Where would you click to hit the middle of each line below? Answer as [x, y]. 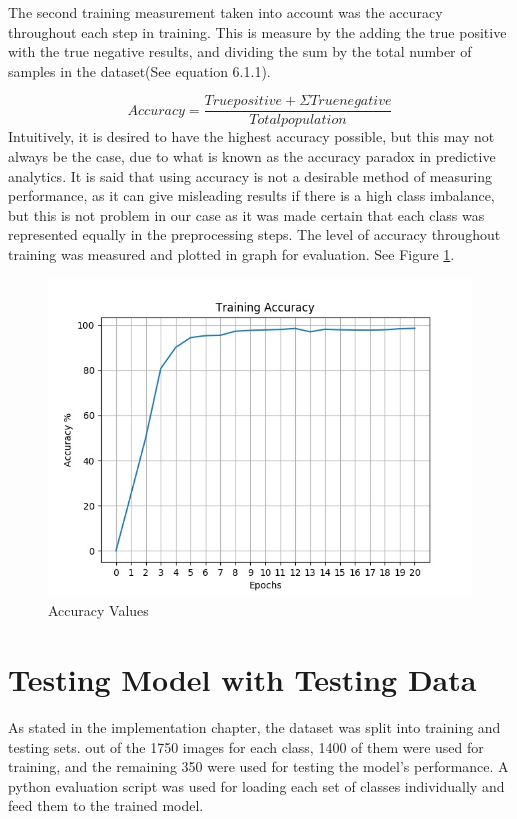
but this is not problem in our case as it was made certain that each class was [246, 214]
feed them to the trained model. [106, 805]
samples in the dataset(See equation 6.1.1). [139, 70]
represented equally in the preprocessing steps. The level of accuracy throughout [254, 234]
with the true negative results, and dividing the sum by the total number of [240, 51]
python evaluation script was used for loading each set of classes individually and [256, 785]
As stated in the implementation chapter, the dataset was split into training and [254, 726]
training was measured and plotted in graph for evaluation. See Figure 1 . [231, 254]
